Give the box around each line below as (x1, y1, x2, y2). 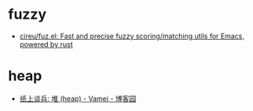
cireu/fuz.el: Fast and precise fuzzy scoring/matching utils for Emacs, (19, 31, 245, 41)
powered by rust (19, 39, 73, 48)
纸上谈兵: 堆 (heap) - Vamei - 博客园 (19, 94, 137, 103)
